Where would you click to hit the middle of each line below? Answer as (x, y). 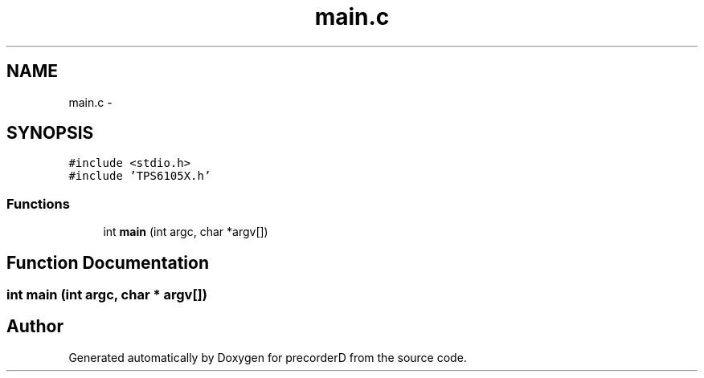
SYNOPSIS (50, 133)
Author (35, 327)
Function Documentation (108, 262)
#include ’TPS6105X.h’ (140, 176)
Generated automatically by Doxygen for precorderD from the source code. (268, 357)
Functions (38, 203)
